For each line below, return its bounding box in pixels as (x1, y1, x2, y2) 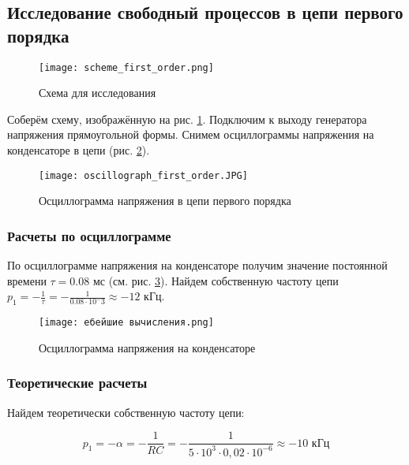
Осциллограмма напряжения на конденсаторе (39, 339, 256, 355)
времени (7, 272, 47, 288)
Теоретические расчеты (7, 373, 148, 392)
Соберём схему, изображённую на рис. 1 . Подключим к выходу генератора (7, 110, 367, 127)
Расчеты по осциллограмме (7, 225, 171, 245)
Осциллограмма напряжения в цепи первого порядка (39, 192, 291, 209)
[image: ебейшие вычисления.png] (39, 317, 214, 329)
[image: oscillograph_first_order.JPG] (39, 169, 248, 181)
